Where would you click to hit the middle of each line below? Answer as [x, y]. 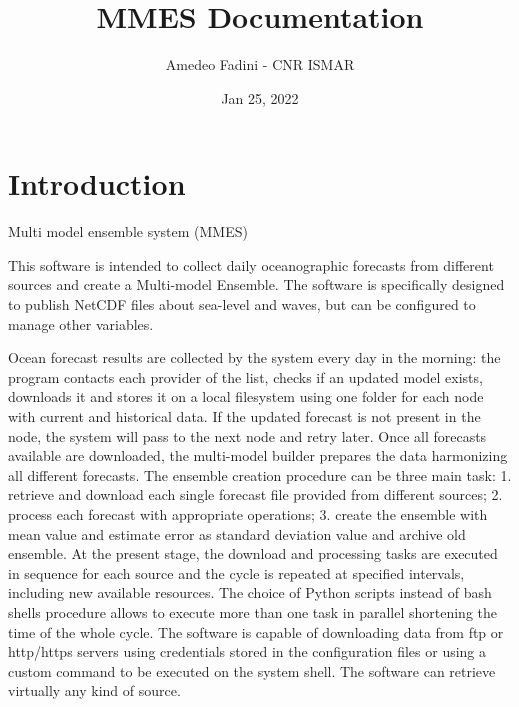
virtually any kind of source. [94, 690]
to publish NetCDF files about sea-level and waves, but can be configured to [242, 304]
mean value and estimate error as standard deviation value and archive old [237, 533]
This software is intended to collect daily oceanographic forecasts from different [251, 264]
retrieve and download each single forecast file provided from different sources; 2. [255, 494]
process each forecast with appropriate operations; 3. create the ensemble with [248, 513]
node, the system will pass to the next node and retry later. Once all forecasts [247, 435]
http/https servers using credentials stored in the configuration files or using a [247, 651]
